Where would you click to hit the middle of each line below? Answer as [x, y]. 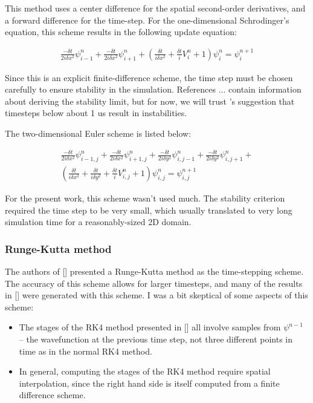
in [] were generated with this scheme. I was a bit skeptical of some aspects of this [156, 295]
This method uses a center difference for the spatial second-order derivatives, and [155, 8]
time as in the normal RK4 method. [86, 351]
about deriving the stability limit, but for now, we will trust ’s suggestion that [150, 101]
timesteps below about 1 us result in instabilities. [96, 113]
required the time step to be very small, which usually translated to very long [149, 210]
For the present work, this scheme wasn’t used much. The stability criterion [145, 198]
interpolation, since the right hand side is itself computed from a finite [149, 383]
